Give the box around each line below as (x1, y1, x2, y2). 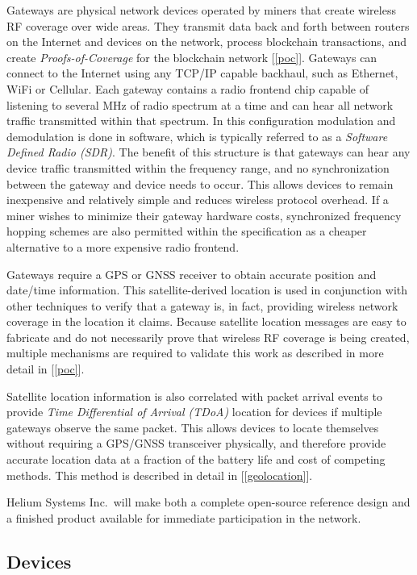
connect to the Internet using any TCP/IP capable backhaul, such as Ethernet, (6, 65, 398, 81)
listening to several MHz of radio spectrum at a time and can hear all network (6, 96, 394, 113)
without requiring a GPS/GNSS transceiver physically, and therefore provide (6, 435, 386, 452)
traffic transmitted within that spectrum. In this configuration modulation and (6, 112, 396, 129)
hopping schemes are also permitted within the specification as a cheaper (6, 223, 367, 240)
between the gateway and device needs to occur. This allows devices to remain (6, 175, 394, 192)
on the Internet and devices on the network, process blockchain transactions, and (6, 33, 407, 50)
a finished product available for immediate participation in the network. (6, 509, 361, 526)
